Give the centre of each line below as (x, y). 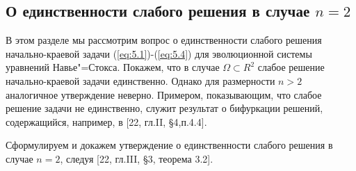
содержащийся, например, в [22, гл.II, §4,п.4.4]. (106, 121)
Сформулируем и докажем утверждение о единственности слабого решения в (169, 145)
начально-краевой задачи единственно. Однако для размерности (140, 80)
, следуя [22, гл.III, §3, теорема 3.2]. (137, 158)
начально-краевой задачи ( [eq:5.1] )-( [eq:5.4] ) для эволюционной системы (159, 53)
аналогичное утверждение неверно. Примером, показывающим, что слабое (164, 94)
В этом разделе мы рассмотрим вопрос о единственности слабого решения (164, 40)
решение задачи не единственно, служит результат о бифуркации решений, (164, 108)
